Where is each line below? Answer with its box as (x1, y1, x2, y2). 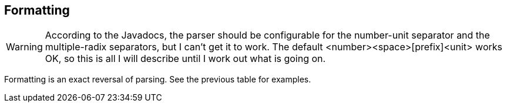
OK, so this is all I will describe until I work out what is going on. (45, 53, 326, 65)
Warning (6, 41, 43, 53)
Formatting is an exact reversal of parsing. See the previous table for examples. (4, 74, 311, 85)
